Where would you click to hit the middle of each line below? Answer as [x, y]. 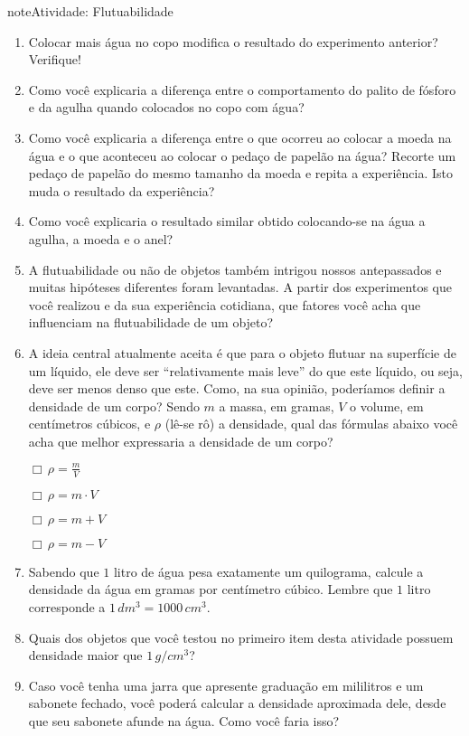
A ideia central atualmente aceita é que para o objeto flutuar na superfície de [242, 352]
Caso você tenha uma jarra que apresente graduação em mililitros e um [226, 685]
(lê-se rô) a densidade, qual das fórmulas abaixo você [311, 424]
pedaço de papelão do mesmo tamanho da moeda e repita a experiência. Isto [240, 173]
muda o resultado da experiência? [122, 190]
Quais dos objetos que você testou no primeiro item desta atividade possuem [241, 637]
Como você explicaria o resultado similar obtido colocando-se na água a [227, 221]
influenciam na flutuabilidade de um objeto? [151, 322]
